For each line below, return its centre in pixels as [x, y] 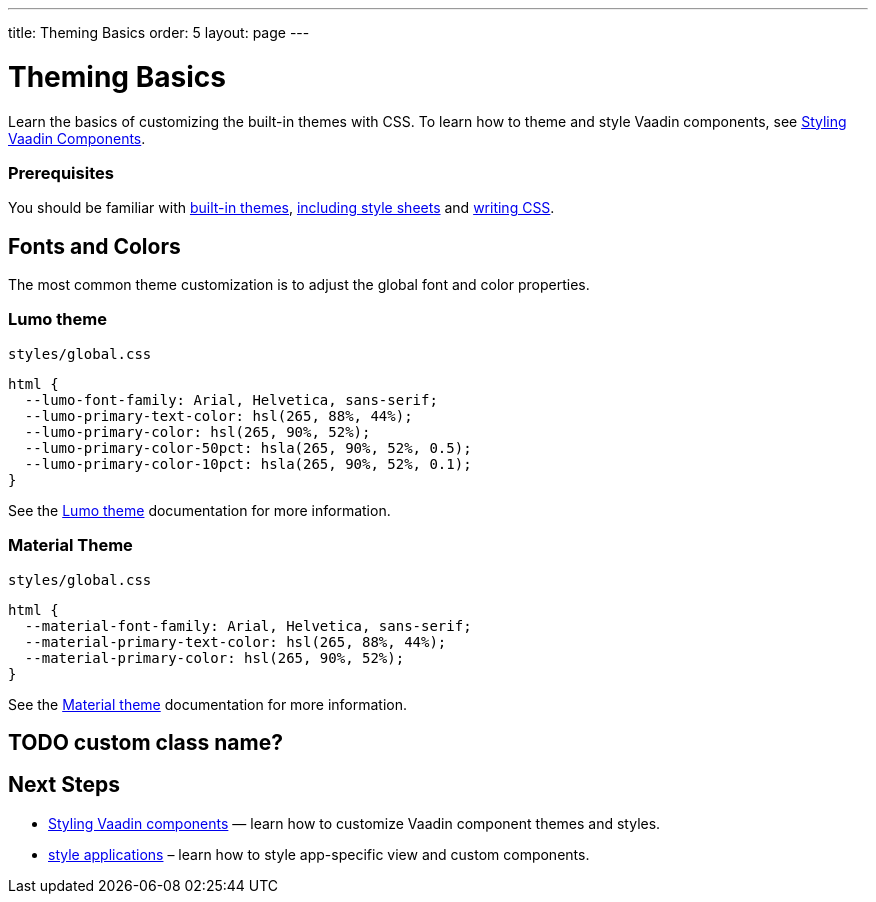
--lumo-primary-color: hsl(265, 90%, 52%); [197, 431]
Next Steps [64, 785]
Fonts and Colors [94, 246]
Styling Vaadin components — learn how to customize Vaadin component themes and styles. [354, 823]
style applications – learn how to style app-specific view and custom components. [319, 854]
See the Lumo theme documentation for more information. [199, 510]
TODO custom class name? [145, 743]
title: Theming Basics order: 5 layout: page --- [159, 32]
